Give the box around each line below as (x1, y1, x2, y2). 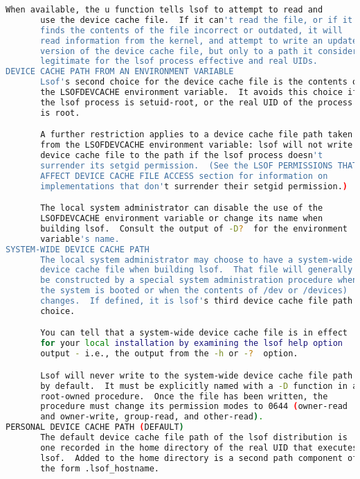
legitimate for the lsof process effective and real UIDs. (40, 56, 318, 67)
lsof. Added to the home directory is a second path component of (40, 453, 358, 463)
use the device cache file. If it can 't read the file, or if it (40, 15, 353, 25)
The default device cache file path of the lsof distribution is (40, 433, 348, 442)
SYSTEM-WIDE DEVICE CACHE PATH (6, 244, 150, 254)
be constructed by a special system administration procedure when (40, 275, 358, 286)
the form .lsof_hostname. (40, 463, 159, 473)
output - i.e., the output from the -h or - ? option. (40, 349, 298, 359)
